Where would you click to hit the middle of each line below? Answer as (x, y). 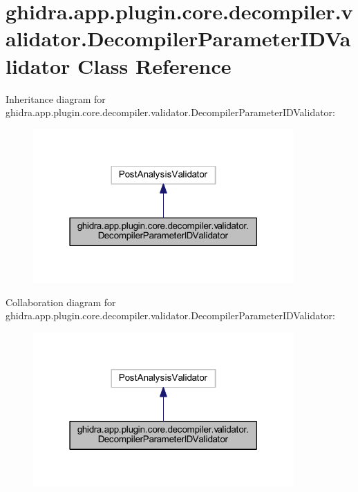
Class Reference (154, 65)
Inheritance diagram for (56, 98)
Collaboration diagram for (61, 302)
